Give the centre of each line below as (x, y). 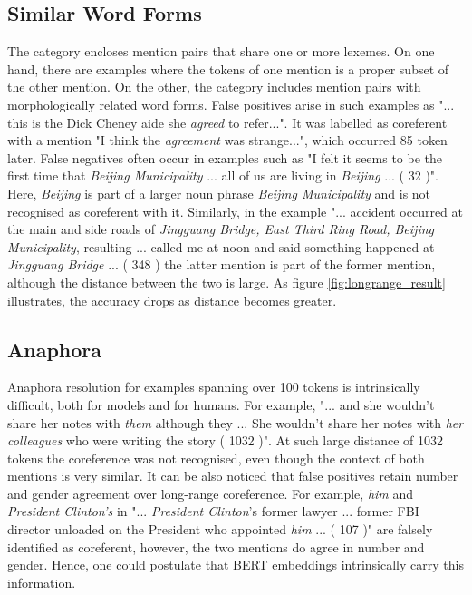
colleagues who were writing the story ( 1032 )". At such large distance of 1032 (226, 440)
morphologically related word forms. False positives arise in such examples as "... (231, 104)
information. (42, 582)
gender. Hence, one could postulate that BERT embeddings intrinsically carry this (236, 565)
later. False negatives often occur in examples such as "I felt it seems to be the (225, 157)
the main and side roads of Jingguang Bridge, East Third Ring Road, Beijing (221, 229)
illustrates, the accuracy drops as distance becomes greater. (172, 300)
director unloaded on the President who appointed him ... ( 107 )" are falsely (220, 529)
